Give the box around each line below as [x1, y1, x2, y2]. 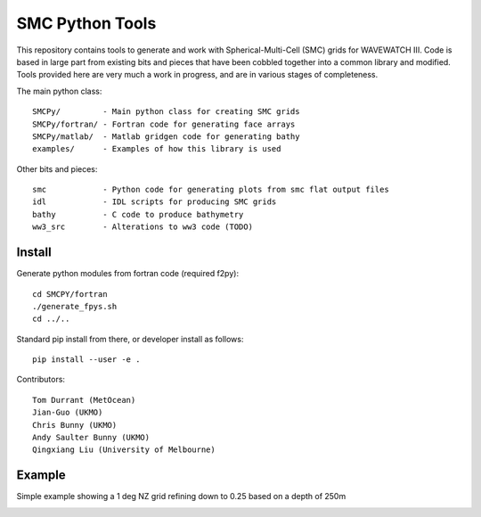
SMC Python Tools [16, 13, 157, 33]
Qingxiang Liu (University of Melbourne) [32, 445, 216, 455]
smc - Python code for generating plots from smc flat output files [32, 185, 389, 195]
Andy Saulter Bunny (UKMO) [32, 432, 151, 443]
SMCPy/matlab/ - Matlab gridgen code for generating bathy [32, 131, 300, 142]
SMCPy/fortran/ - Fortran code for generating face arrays [32, 119, 296, 129]
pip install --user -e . [32, 355, 141, 365]
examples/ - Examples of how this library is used [32, 144, 281, 154]
